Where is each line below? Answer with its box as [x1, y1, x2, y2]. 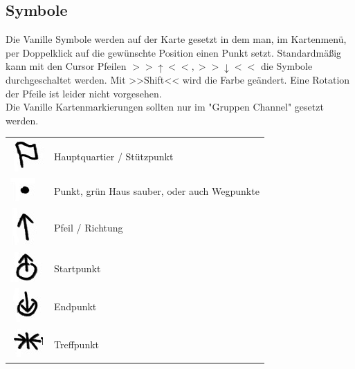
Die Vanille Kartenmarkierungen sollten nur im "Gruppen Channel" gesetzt [6, 100, 324, 114]
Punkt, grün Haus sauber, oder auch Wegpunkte [54, 183, 260, 198]
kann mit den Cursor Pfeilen [6, 59, 127, 73]
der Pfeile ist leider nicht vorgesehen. [6, 86, 162, 100]
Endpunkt [54, 299, 97, 314]
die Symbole [260, 59, 313, 73]
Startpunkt [54, 261, 101, 275]
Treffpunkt [54, 337, 100, 352]
